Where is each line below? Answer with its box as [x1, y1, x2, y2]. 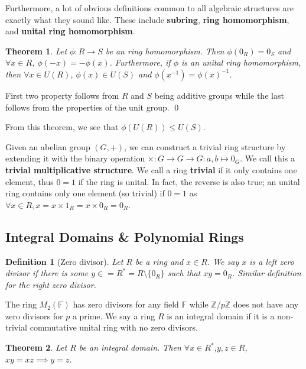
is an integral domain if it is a [167, 309, 275, 322]
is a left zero [249, 255, 294, 267]
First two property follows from [5, 89, 119, 101]
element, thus [5, 175, 54, 187]
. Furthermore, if [109, 56, 171, 69]
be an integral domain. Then [79, 341, 181, 354]
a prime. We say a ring [72, 309, 155, 322]
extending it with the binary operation [5, 152, 145, 164]
